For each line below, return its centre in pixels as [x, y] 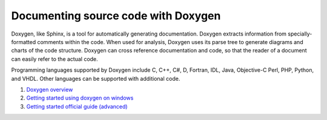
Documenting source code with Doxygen [116, 16]
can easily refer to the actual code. [54, 59]
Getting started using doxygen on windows [80, 98]
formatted [24, 42]
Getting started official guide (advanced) [77, 106]
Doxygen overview [50, 89]
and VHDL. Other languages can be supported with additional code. [96, 78]
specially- [300, 34]
